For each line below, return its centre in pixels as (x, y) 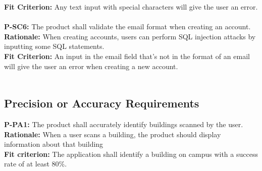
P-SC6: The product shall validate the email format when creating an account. (127, 26)
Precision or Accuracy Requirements (102, 103)
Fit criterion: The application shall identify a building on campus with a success (131, 154)
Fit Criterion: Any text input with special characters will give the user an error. (131, 7)
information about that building (54, 144)
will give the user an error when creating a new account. (91, 66)
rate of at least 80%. (36, 164)
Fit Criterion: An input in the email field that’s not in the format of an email (127, 56)
